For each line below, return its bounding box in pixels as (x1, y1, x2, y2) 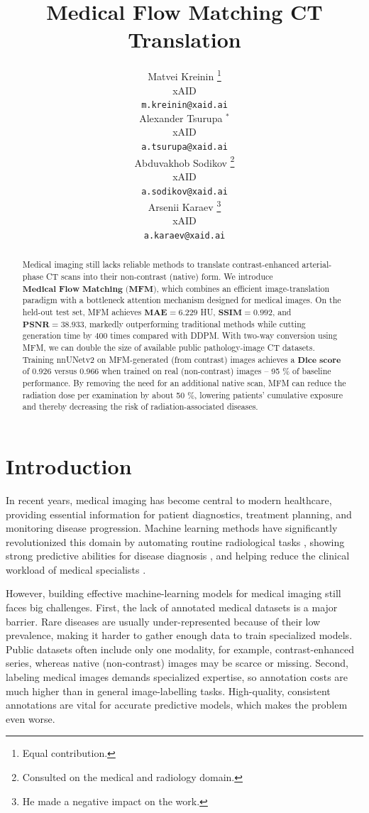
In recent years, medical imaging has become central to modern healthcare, (6, 492, 332, 507)
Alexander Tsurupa (139, 110, 223, 125)
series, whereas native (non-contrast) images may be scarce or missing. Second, (6, 655, 348, 670)
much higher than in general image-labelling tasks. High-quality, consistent (6, 683, 331, 698)
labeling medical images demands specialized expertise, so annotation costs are (6, 670, 348, 684)
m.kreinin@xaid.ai (141, 100, 228, 111)
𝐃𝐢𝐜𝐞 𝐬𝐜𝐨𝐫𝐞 (297, 355, 341, 364)
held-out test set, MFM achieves (22, 306, 142, 318)
